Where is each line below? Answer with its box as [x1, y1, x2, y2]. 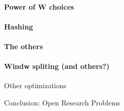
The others [4, 41, 43, 51]
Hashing [4, 21, 33, 31]
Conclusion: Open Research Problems [4, 97, 120, 107]
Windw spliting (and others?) [4, 61, 110, 71]
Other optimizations [4, 80, 67, 91]
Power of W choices [4, 1, 74, 12]
